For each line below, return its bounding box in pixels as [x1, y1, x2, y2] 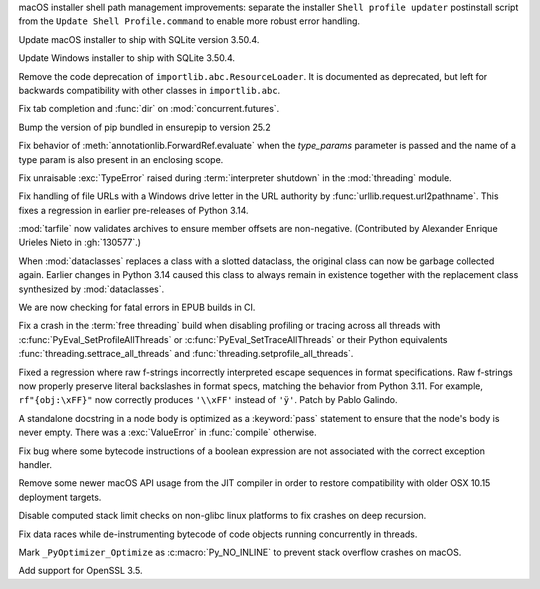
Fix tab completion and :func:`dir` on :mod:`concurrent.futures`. [18, 103, 280, 115]
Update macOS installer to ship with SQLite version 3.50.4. [18, 33, 260, 45]
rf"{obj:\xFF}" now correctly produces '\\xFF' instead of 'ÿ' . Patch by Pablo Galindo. [18, 394, 398, 406]
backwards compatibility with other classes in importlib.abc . [18, 84, 281, 96]
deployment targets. [18, 491, 102, 503]
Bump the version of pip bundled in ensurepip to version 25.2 [18, 121, 271, 133]
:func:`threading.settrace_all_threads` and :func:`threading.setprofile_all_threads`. [18, 348, 354, 360]
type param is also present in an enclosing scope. [18, 153, 224, 165]
